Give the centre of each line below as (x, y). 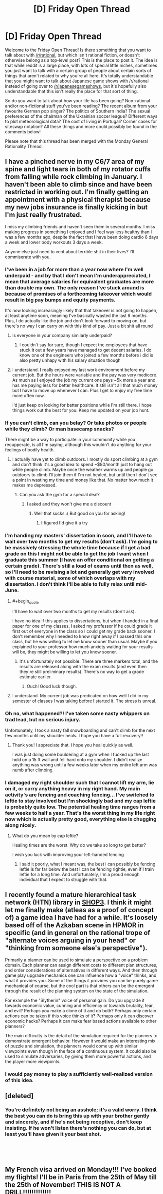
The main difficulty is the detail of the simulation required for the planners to (81, 1035)
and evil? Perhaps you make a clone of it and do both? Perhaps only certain (81, 1010)
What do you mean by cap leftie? (45, 836)
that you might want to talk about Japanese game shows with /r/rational (77, 81)
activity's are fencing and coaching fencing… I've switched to (80, 795)
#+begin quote (25, 601)
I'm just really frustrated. (44, 215)
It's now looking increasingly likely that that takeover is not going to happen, (81, 311)
